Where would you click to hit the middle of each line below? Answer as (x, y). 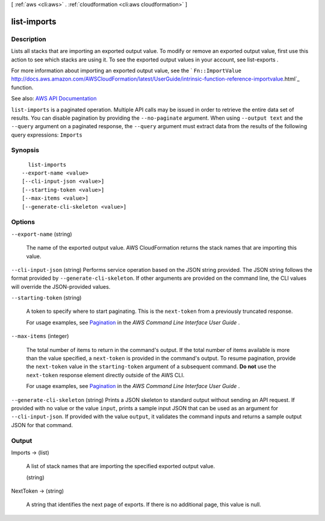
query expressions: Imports (47, 135)
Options (23, 222)
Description (29, 39)
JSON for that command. (42, 425)
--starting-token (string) (46, 298)
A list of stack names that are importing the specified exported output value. (121, 466)
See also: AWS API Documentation (54, 99)
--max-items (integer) (40, 336)
